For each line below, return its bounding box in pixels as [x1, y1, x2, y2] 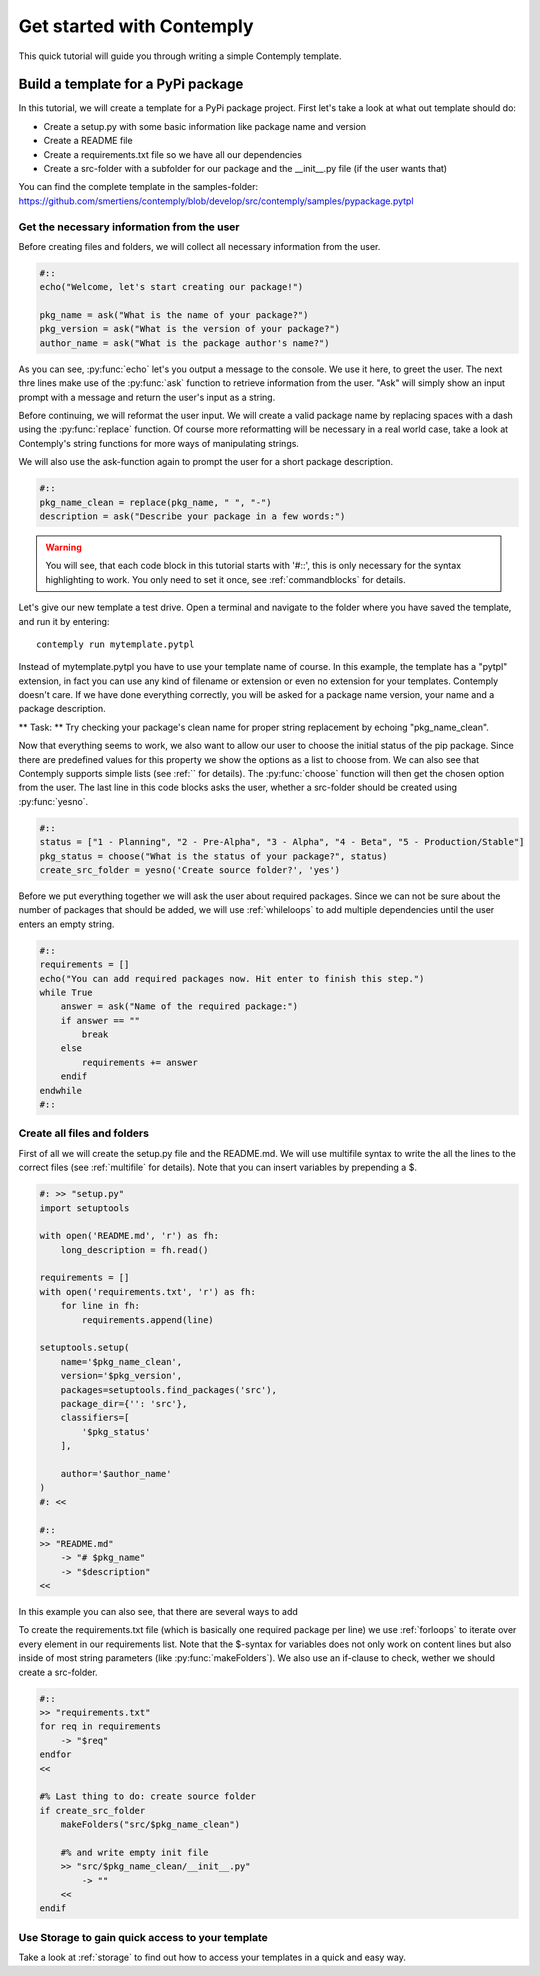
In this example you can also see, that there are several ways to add [18, 1606, 299, 1618]
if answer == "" [60, 1015, 140, 1026]
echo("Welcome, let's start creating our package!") [39, 281, 304, 293]
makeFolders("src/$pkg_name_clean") [60, 1819, 240, 1830]
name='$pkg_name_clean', [60, 1356, 183, 1367]
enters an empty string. [18, 918, 115, 930]
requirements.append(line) [81, 1314, 214, 1325]
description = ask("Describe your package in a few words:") [39, 510, 346, 522]
